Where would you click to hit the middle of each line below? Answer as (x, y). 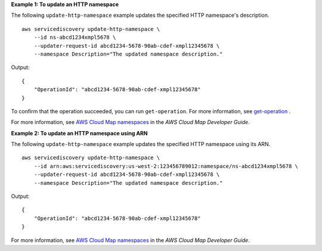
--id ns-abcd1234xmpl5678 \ (75, 38)
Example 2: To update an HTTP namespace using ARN (79, 133)
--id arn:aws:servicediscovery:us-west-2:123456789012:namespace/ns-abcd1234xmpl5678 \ (166, 166)
